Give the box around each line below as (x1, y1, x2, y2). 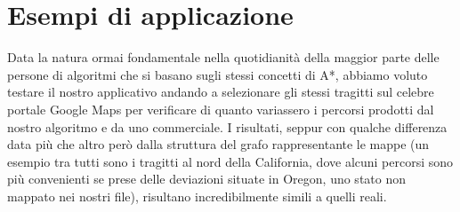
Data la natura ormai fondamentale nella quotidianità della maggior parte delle (7, 48, 440, 67)
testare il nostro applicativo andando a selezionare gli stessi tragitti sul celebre (7, 82, 434, 101)
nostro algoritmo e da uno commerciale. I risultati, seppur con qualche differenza (7, 117, 448, 136)
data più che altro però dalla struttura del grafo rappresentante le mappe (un (7, 135, 430, 153)
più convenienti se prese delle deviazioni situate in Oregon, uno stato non (7, 169, 406, 188)
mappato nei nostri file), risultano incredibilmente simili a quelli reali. (7, 186, 387, 205)
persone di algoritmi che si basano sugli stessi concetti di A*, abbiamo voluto (7, 65, 428, 83)
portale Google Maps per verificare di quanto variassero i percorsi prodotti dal (7, 99, 434, 118)
